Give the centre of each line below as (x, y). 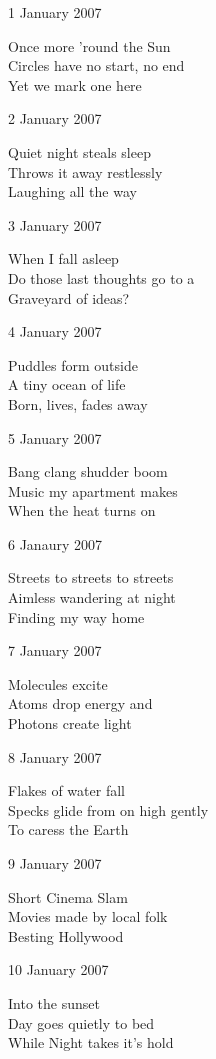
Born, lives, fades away (78, 403)
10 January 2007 (58, 969)
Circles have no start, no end (96, 65)
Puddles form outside (73, 364)
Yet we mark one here (75, 84)
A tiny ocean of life (67, 384)
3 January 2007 (55, 224)
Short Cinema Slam (68, 896)
